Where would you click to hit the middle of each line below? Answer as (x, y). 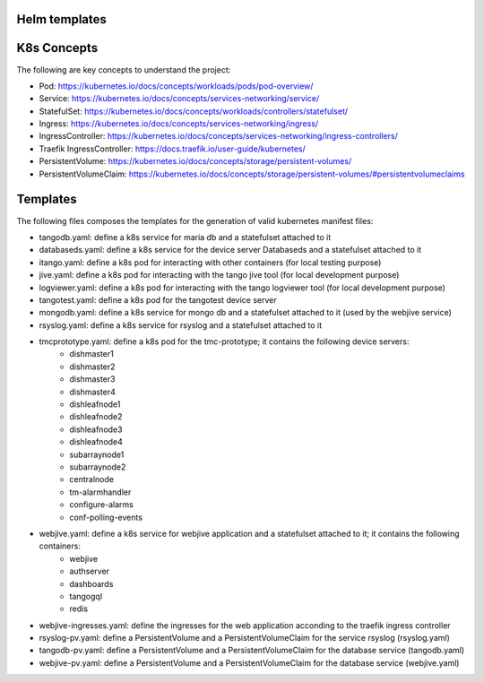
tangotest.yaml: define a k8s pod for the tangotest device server (158, 299)
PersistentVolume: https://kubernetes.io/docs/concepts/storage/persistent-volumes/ (195, 161)
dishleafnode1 (95, 404)
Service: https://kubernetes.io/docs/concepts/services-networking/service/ (179, 99)
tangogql (86, 596)
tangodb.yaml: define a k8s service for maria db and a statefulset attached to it (185, 237)
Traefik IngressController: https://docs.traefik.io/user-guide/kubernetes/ (173, 149)
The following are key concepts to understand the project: (124, 69)
